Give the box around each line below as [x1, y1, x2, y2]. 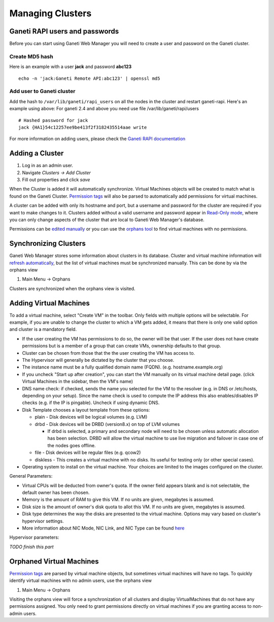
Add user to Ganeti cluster [9, 88, 76, 95]
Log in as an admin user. [22, 163, 74, 169]
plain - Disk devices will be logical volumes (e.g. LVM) [35, 414, 148, 420]
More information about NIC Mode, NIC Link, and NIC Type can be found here [22, 525, 185, 531]
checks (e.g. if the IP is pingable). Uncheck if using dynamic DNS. [22, 399, 160, 406]
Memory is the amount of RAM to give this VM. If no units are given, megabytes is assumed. [22, 496, 215, 503]
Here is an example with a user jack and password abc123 [9, 64, 132, 70]
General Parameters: [9, 473, 53, 479]
